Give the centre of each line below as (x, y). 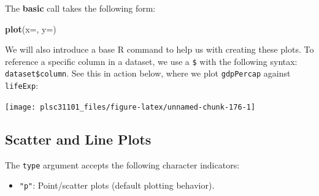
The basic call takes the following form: (80, 8)
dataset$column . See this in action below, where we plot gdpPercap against (148, 73)
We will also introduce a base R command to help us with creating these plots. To (159, 49)
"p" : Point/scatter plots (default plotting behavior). (117, 185)
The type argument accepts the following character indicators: (122, 164)
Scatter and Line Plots (78, 139)
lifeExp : (22, 85)
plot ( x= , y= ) (31, 28)
